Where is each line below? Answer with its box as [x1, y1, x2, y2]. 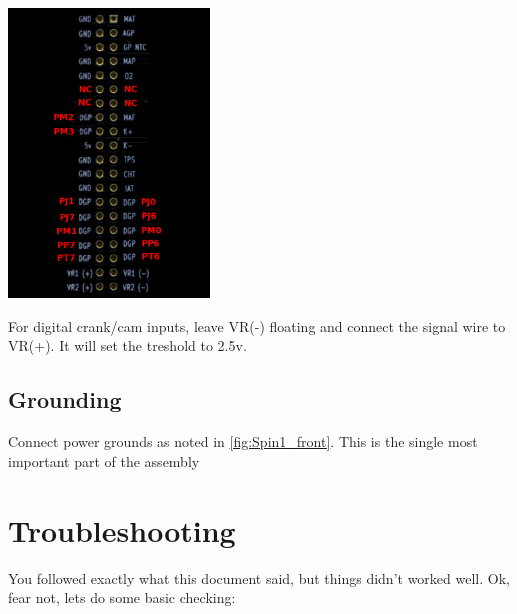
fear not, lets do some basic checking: [8, 587, 236, 608]
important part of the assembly [8, 450, 200, 471]
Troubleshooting [8, 509, 236, 550]
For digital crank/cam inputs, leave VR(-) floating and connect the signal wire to [8, 315, 506, 336]
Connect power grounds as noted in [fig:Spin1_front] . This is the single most [8, 431, 478, 452]
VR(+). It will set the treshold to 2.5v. [8, 335, 247, 356]
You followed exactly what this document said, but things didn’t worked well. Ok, [8, 567, 510, 588]
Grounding [8, 384, 122, 415]
